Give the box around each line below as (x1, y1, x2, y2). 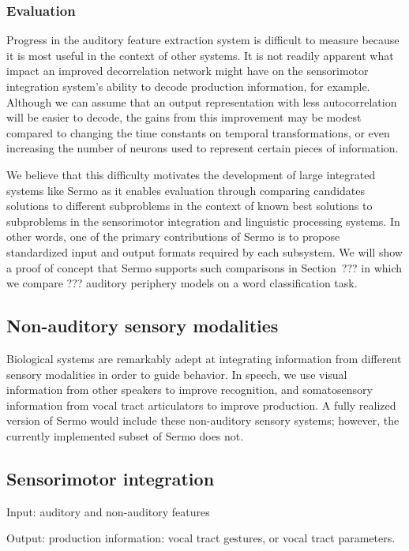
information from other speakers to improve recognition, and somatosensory (6, 381, 373, 398)
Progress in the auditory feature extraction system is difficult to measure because (6, 32, 400, 48)
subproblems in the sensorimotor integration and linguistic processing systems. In (6, 212, 400, 229)
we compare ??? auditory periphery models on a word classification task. (6, 275, 358, 291)
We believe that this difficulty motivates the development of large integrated (6, 166, 376, 182)
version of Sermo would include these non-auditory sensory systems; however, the (6, 412, 400, 429)
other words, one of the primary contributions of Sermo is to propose (6, 228, 340, 245)
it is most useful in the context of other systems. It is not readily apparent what (6, 47, 394, 63)
